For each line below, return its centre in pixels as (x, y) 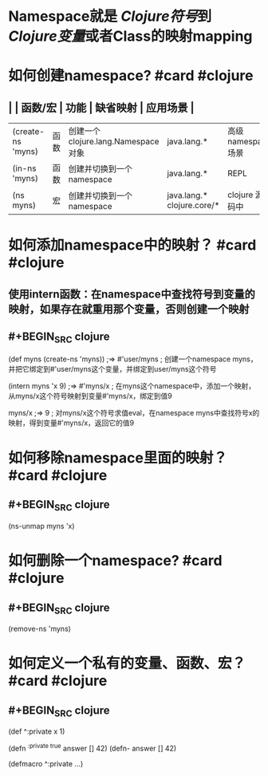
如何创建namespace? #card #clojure (131, 76)
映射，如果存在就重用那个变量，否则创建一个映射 (129, 309)
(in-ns (24, 168)
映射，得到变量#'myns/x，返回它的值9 (71, 423)
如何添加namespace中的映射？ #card (132, 245)
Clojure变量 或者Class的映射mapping (130, 36)
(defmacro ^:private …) (46, 763)
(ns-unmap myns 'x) (41, 526)
